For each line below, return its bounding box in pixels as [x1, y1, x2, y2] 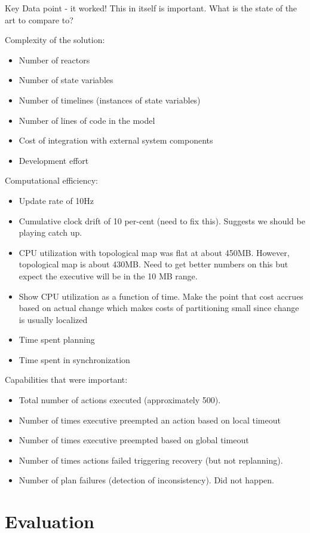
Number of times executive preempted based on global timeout [19, 434, 249, 446]
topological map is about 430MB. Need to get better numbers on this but [19, 258, 288, 270]
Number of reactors [19, 53, 90, 66]
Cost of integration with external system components [19, 134, 213, 147]
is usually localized [19, 313, 88, 325]
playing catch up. [19, 226, 82, 239]
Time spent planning [19, 333, 95, 346]
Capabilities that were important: [5, 373, 128, 386]
